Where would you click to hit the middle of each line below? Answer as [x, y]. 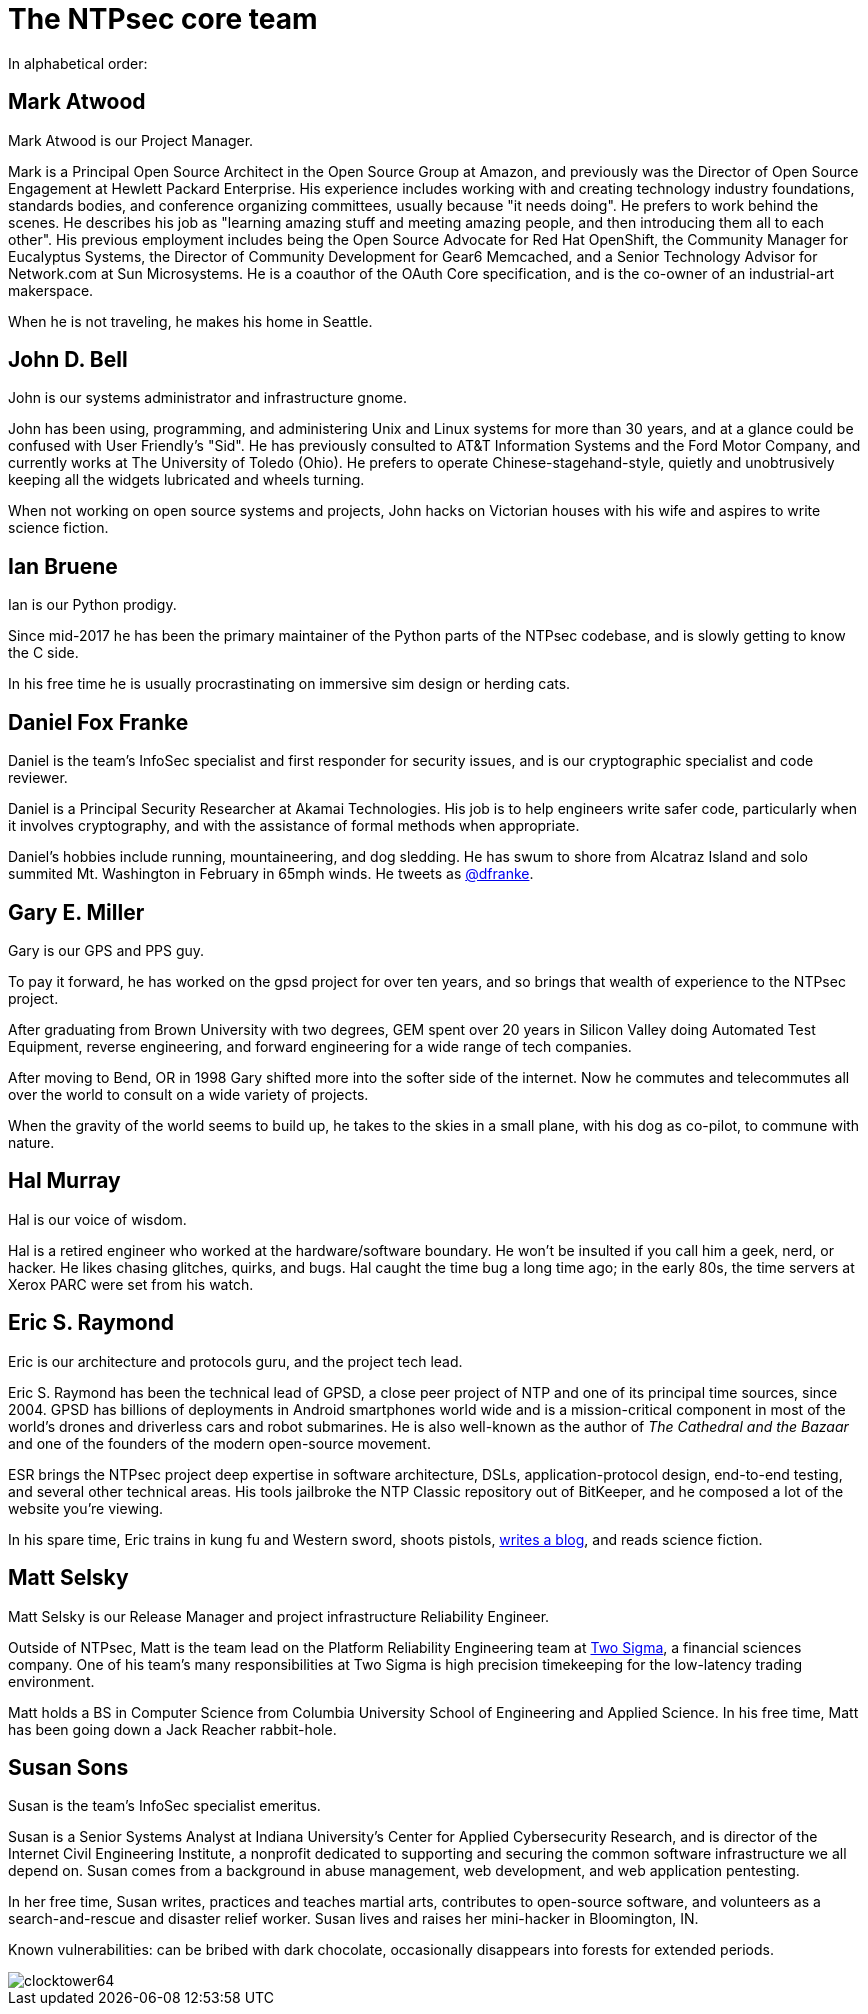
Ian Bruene [63, 566]
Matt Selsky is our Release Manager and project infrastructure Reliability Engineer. [279, 1616]
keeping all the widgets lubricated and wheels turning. [186, 480]
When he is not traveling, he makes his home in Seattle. [190, 321]
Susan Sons [68, 1767]
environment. [51, 1681]
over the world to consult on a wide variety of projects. [188, 1094]
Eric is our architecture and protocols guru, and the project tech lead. [235, 1361]
